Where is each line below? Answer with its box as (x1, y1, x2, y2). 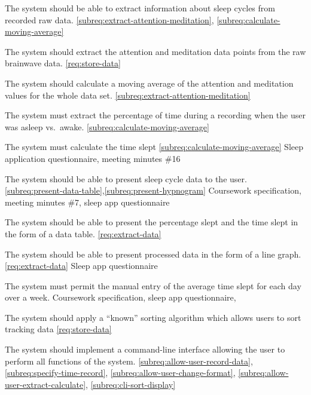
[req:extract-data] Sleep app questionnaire (5, 259, 158, 272)
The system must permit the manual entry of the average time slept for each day (5, 279, 301, 292)
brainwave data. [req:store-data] (5, 57, 121, 69)
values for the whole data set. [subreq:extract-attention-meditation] (5, 88, 251, 101)
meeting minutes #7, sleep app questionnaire (5, 195, 170, 208)
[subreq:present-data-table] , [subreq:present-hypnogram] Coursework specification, (5, 184, 301, 197)
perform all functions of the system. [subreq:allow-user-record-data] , (5, 354, 253, 367)
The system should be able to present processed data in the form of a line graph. (5, 247, 301, 260)
